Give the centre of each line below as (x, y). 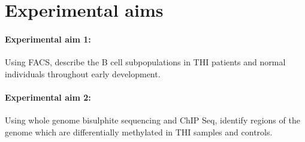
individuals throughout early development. (83, 73)
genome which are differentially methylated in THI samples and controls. (139, 132)
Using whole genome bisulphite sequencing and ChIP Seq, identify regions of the (152, 120)
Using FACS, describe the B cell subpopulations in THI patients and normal (145, 62)
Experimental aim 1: (48, 39)
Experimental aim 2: (48, 97)
